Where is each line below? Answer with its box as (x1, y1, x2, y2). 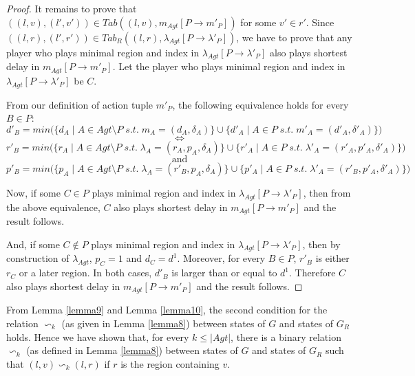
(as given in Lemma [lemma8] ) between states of (61, 316, 266, 330)
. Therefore (289, 265, 336, 280)
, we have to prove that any (236, 30, 352, 44)
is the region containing (120, 356, 220, 371)
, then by (302, 236, 341, 251)
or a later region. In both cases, (19, 265, 152, 280)
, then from (303, 185, 351, 199)
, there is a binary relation (231, 329, 341, 344)
